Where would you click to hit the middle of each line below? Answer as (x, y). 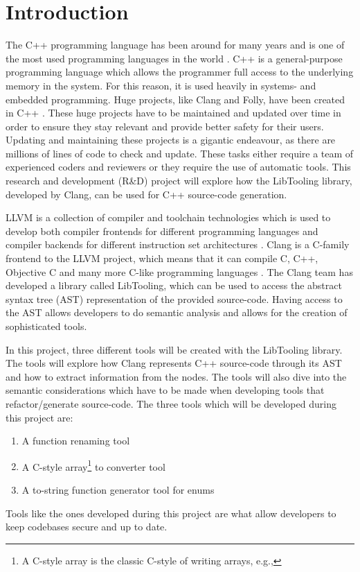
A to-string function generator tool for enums (118, 489)
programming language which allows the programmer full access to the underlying (180, 72)
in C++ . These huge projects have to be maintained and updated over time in (173, 113)
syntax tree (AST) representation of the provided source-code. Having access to (174, 298)
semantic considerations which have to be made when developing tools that (165, 390)
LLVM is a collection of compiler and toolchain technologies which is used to (168, 217)
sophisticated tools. (46, 326)
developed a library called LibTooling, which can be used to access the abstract (174, 285)
